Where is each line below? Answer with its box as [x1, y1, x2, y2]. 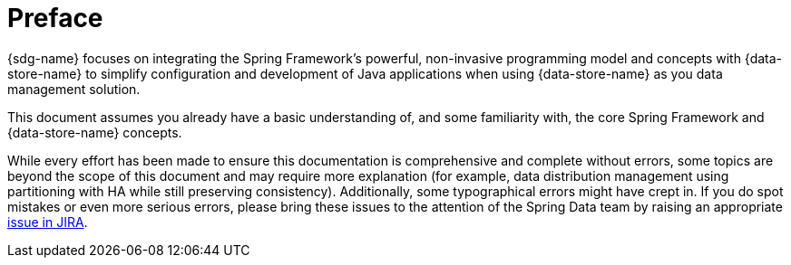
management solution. [7, 80, 141, 97]
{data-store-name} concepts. [7, 124, 182, 140]
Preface [7, 3, 103, 33]
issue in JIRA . [7, 213, 88, 230]
